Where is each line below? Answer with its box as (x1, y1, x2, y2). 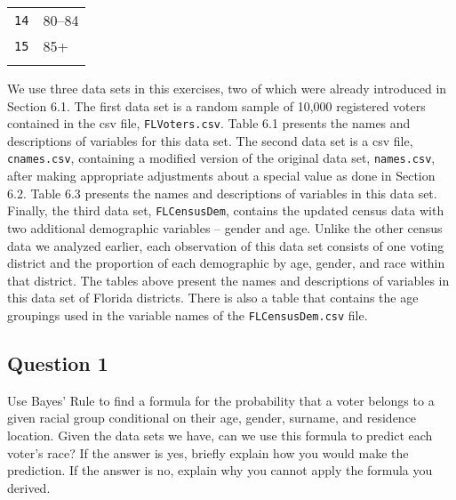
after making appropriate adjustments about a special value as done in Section (7, 166, 436, 185)
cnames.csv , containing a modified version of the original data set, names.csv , (7, 149, 436, 167)
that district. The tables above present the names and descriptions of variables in (7, 270, 450, 289)
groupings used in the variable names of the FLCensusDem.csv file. (7, 305, 368, 324)
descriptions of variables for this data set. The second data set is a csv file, (7, 131, 413, 149)
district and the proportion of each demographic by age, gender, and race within (7, 254, 445, 272)
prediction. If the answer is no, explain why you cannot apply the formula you (7, 461, 433, 480)
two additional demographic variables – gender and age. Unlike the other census (7, 218, 443, 237)
